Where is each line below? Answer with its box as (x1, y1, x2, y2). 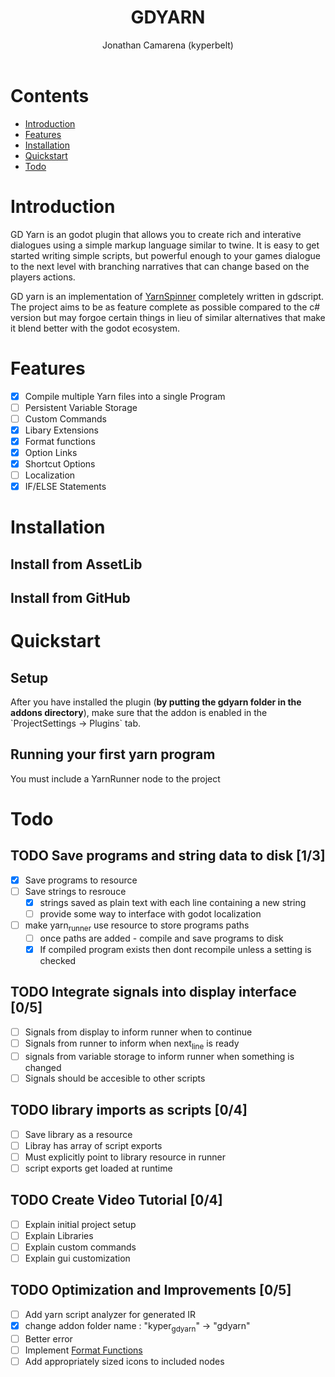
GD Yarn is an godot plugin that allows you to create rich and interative (10, 228, 302, 240)
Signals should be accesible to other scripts (24, 1072, 206, 1084)
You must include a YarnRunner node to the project (10, 772, 221, 785)
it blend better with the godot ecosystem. (10, 322, 181, 334)
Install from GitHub (10, 590, 131, 607)
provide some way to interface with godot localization (39, 908, 262, 920)
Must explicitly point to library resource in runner (24, 1151, 226, 1163)
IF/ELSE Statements (24, 481, 107, 493)
